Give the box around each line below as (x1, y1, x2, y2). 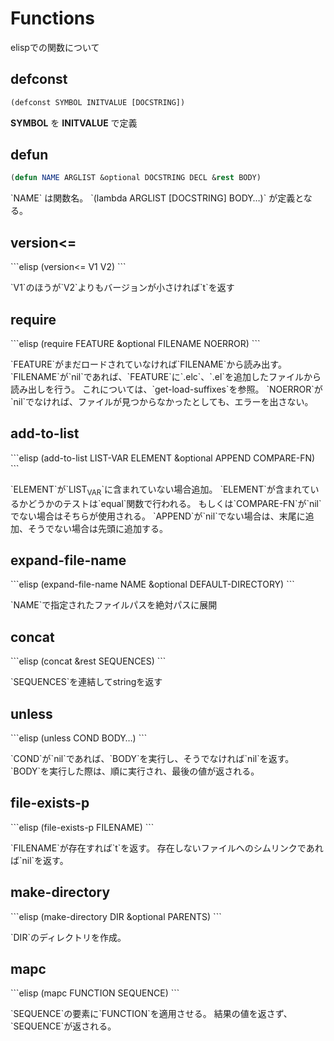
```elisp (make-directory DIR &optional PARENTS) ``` (10, 910, 222, 922)
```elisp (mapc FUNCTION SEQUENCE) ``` (10, 987, 180, 999)
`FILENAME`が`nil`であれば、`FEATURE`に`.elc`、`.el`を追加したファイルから (10, 370, 322, 382)
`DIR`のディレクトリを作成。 (10, 931, 127, 943)
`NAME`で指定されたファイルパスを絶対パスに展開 (10, 599, 218, 611)
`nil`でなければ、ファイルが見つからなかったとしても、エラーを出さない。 (10, 395, 314, 407)
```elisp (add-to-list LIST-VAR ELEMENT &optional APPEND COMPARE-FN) (10, 452, 316, 464)
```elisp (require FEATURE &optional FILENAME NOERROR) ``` (10, 337, 261, 349)
